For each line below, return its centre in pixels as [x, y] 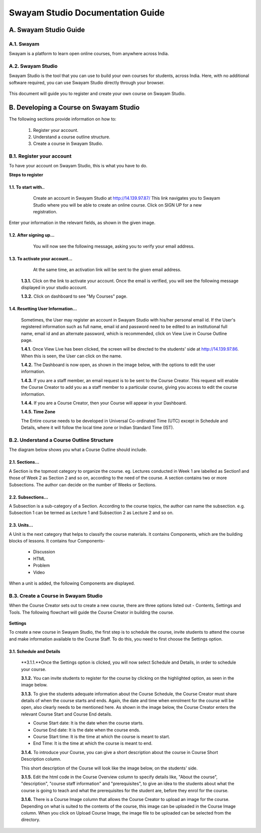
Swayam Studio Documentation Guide [87, 13]
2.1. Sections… [24, 462]
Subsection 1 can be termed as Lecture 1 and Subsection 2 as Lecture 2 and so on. [91, 513]
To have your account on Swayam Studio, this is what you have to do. [78, 166]
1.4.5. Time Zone [38, 412]
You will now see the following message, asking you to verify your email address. [114, 246]
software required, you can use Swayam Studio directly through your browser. [87, 82]
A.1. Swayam [24, 44]
